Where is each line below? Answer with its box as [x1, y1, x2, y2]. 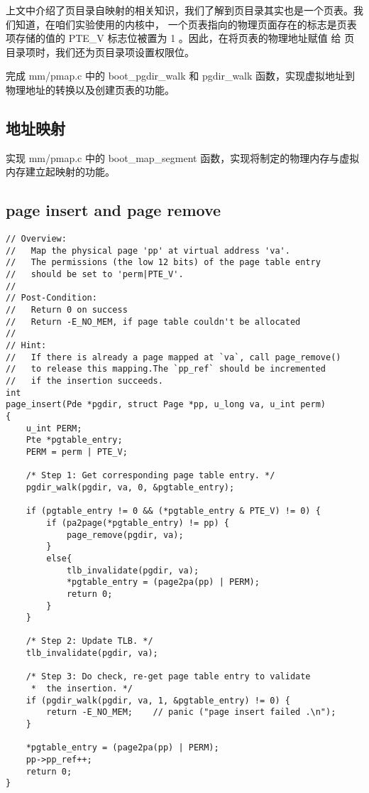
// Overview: [6, 234, 67, 244]
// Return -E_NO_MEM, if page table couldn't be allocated [6, 316, 301, 327]
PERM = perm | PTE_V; [26, 446, 128, 457]
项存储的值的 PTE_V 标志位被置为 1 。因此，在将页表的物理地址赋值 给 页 [6, 31, 355, 45]
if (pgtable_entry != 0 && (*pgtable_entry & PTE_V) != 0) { [26, 506, 321, 517]
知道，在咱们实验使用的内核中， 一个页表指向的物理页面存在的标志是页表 [15, 16, 357, 31]
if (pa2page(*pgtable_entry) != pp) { [46, 517, 229, 528]
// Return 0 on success [6, 305, 128, 315]
